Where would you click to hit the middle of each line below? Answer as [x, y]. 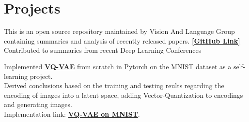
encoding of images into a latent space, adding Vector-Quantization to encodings [124, 95]
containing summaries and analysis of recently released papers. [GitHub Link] [122, 40]
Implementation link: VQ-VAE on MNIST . [72, 114]
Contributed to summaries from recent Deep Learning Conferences [103, 50]
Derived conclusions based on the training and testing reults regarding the [114, 85]
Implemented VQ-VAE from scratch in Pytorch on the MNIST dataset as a [118, 66]
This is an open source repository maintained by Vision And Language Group [119, 31]
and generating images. [38, 104]
